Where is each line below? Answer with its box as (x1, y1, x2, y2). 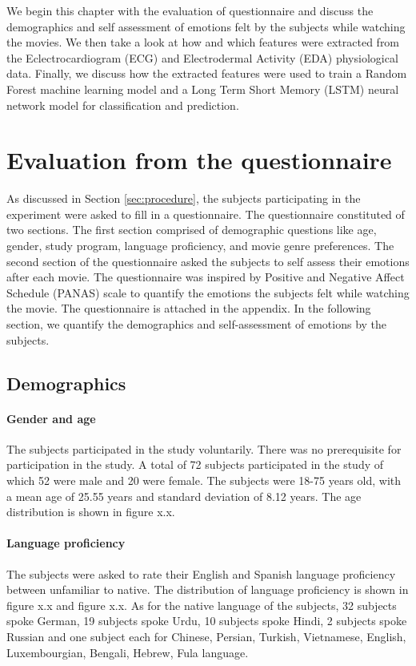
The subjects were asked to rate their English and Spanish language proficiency (6, 565, 396, 582)
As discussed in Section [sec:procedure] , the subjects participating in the (6, 190, 361, 207)
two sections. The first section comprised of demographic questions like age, (6, 221, 377, 238)
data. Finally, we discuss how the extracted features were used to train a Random (6, 65, 407, 82)
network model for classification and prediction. (6, 96, 239, 113)
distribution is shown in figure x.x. (6, 503, 175, 520)
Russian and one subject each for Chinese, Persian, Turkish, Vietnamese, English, (6, 628, 406, 644)
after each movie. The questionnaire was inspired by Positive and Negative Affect (6, 268, 405, 285)
